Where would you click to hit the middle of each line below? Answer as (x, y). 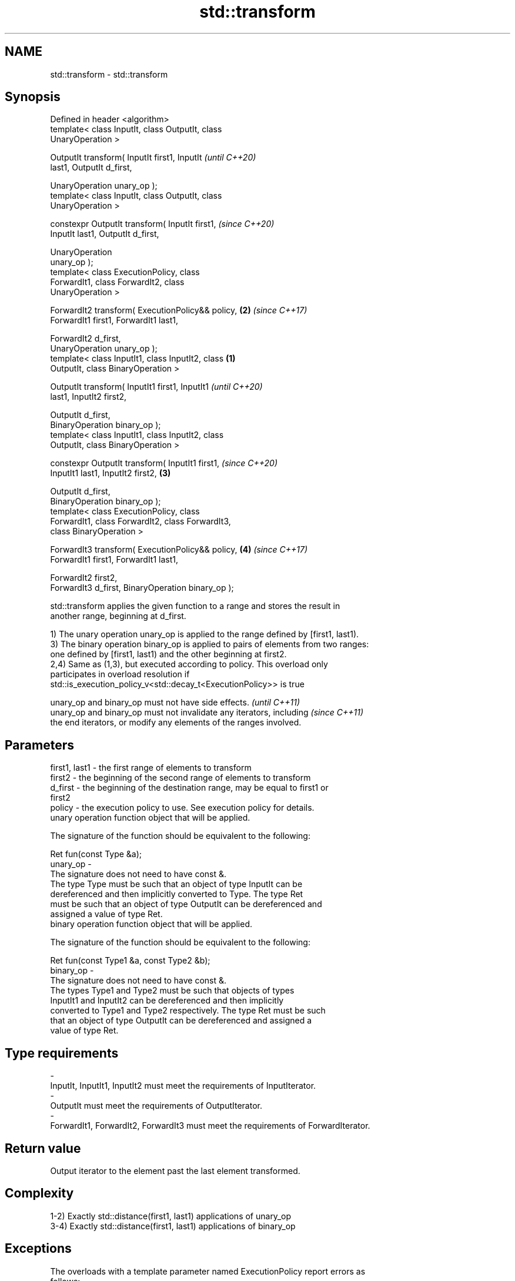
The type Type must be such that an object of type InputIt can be (176, 884)
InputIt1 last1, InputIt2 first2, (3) (111, 473)
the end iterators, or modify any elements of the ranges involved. (176, 723)
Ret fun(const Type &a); (96, 854)
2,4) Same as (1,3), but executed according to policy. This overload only (189, 664)
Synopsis (33, 97)
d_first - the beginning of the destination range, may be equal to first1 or (189, 788)
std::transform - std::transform (109, 74)
